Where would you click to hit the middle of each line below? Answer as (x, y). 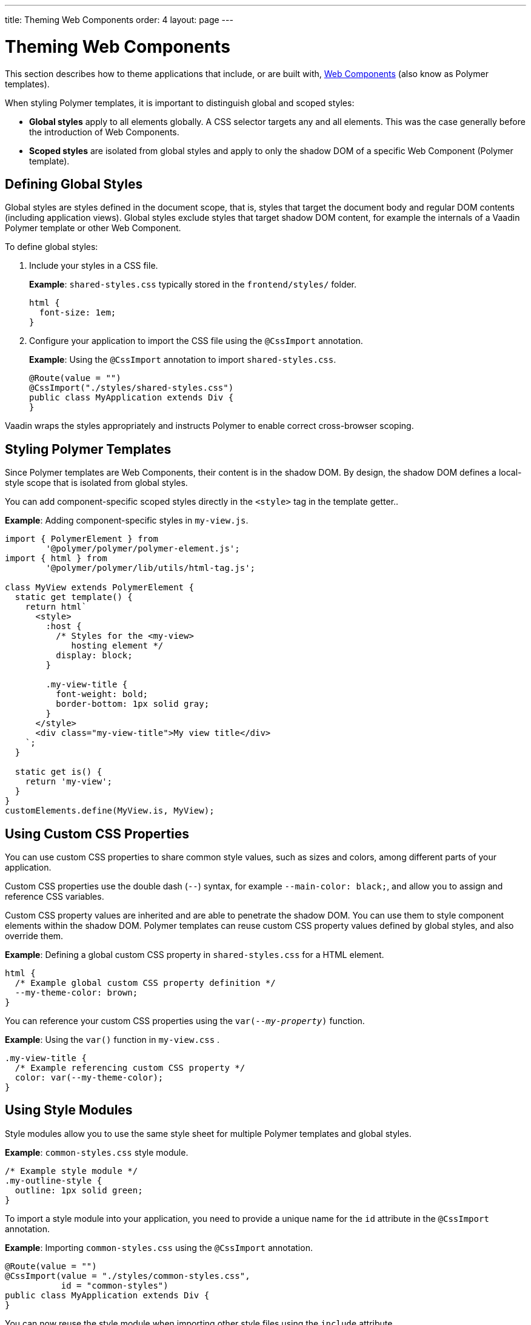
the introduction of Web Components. (104, 132)
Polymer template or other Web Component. (93, 228)
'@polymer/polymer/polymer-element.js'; (143, 549)
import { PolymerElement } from (82, 539)
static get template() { (74, 597)
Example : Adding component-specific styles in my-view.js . (127, 521)
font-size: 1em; (78, 313)
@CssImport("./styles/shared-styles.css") (132, 388)
